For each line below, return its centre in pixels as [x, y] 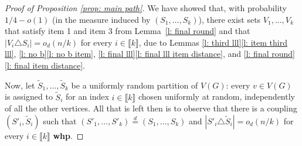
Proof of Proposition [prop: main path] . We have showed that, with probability [146, 8]
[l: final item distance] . [45, 65]
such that [60, 120]
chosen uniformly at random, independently [217, 96]
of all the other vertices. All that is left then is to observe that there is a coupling [151, 108]
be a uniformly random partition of [135, 85]
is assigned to [29, 96]
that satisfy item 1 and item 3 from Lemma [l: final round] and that [128, 31]
